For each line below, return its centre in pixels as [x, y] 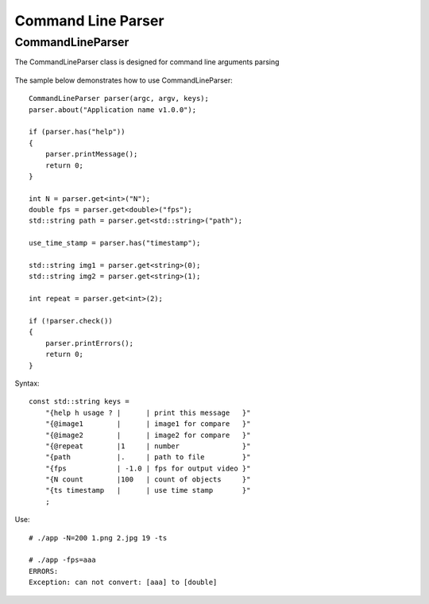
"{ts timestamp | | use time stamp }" [148, 490]
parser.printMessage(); [91, 154]
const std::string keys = [79, 402]
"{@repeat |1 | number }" [148, 446]
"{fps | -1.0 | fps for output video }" [148, 468]
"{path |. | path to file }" [148, 457]
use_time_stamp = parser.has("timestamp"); [115, 243]
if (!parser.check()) [71, 321]
